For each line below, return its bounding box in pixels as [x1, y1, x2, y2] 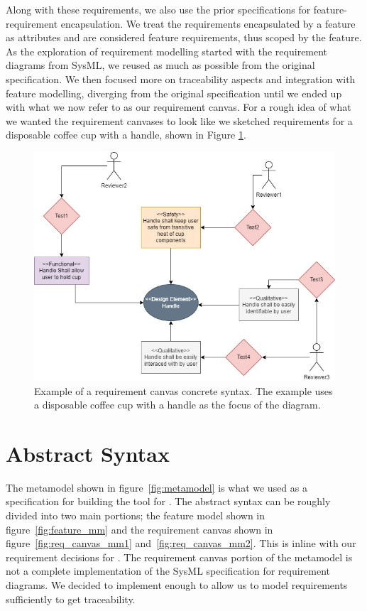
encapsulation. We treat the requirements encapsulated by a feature [60, 16, 356, 31]
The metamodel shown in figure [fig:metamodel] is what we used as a [6, 480, 307, 494]
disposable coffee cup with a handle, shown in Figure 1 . [6, 127, 246, 142]
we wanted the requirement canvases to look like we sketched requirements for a [6, 113, 353, 128]
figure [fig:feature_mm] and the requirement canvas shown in [6, 521, 273, 536]
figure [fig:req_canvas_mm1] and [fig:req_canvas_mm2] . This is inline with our [6, 536, 356, 551]
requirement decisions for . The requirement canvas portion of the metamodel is [6, 549, 353, 564]
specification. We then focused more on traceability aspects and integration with [6, 71, 356, 86]
